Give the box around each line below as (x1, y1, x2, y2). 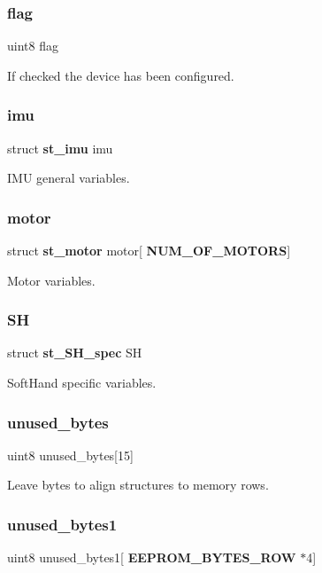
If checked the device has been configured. (7, 66, 234, 84)
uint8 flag (7, 36, 58, 55)
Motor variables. (7, 271, 96, 289)
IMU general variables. (7, 169, 130, 187)
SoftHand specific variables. (7, 373, 157, 392)
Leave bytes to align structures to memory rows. (7, 475, 269, 494)
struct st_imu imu (7, 138, 113, 157)
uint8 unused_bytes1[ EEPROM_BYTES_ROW (7, 548, 296, 567)
